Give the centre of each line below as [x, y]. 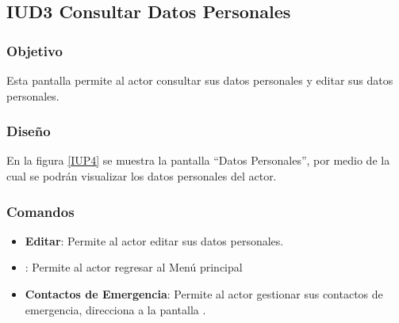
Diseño [29, 131]
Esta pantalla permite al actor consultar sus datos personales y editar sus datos [200, 80]
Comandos [40, 211]
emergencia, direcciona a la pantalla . [115, 309]
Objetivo [35, 50]
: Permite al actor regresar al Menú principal [134, 267]
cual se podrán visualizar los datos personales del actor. [142, 176]
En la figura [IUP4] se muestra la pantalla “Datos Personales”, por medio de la [198, 160]
